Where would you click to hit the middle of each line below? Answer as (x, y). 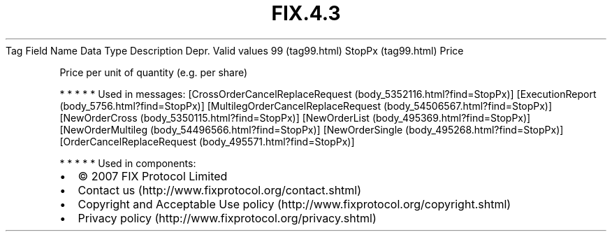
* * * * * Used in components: (128, 163)
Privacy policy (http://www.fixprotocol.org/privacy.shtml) (227, 218)
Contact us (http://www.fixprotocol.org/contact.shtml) (220, 190)
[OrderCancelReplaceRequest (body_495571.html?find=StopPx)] (207, 141)
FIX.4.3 (306, 13)
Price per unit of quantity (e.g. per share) (154, 72)
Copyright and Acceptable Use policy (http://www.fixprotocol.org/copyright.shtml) (294, 204)
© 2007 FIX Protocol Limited (153, 176)
